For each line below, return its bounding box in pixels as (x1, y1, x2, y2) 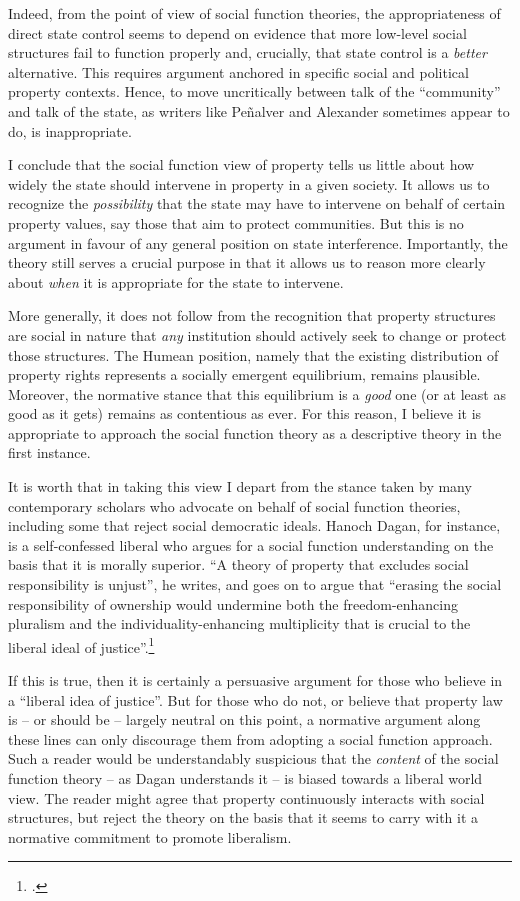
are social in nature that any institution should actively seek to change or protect (8, 324, 507, 345)
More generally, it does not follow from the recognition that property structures (8, 305, 496, 326)
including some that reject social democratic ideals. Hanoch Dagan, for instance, (8, 515, 501, 536)
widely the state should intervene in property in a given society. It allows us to (8, 173, 490, 194)
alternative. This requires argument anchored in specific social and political (8, 61, 469, 82)
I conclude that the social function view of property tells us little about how (8, 154, 475, 175)
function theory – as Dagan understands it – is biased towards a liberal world (8, 768, 483, 789)
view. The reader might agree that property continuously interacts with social (8, 787, 485, 808)
